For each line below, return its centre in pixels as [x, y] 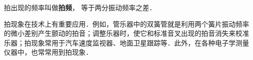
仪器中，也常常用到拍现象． [48, 52]
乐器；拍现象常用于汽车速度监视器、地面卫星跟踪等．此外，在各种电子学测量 [126, 42]
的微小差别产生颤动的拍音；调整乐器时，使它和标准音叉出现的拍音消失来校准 [126, 33]
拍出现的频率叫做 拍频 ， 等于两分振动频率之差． [80, 7]
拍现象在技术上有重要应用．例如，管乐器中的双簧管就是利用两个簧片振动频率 [126, 23]
